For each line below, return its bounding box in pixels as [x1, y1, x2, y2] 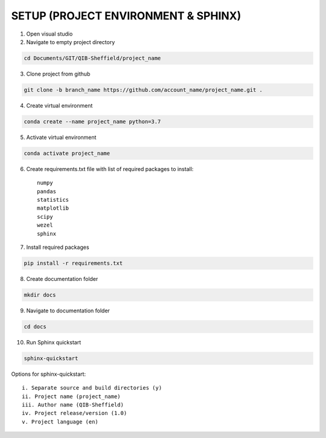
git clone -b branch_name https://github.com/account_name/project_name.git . [24, 86, 263, 93]
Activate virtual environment [26, 134, 97, 141]
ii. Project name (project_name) [22, 393, 121, 400]
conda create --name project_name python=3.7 [24, 118, 161, 125]
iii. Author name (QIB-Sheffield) [22, 401, 124, 408]
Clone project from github [26, 70, 91, 77]
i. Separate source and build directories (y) [22, 384, 162, 391]
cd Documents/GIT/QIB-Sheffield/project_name [24, 54, 161, 62]
